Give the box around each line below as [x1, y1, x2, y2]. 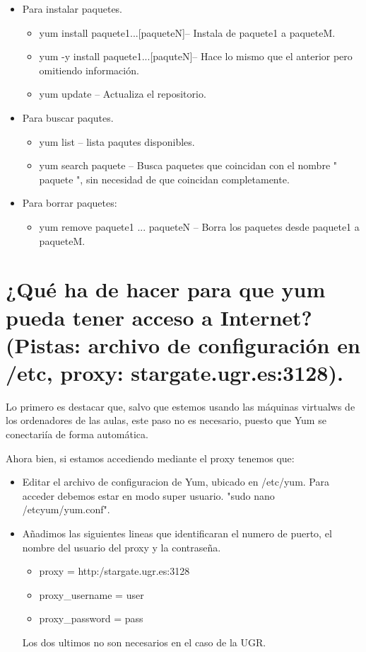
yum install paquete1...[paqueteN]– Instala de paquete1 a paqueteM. [39, 25, 336, 40]
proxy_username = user [39, 587, 144, 602]
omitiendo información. [39, 62, 139, 77]
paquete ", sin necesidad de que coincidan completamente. [39, 171, 290, 186]
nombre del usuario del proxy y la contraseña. [22, 539, 221, 554]
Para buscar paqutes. [22, 110, 114, 125]
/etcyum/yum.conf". [22, 502, 110, 517]
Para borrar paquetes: [22, 195, 117, 210]
